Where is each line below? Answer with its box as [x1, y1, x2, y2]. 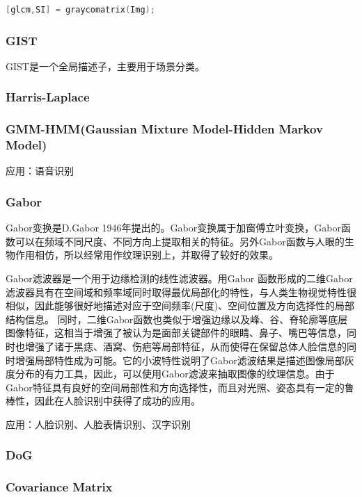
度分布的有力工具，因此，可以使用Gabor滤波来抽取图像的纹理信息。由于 [6, 366, 335, 381]
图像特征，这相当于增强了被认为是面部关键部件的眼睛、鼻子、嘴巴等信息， [6, 325, 347, 340]
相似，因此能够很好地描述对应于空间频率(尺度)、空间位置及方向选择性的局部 [6, 298, 354, 313]
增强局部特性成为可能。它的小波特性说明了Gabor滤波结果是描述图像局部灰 [15, 352, 354, 367]
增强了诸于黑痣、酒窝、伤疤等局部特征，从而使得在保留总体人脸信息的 [24, 339, 347, 353]
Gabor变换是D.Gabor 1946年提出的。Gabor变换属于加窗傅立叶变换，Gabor [6, 220, 341, 235]
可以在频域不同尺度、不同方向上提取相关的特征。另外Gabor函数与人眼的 [15, 234, 345, 248]
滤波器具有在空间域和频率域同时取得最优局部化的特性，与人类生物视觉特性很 [6, 284, 356, 299]
